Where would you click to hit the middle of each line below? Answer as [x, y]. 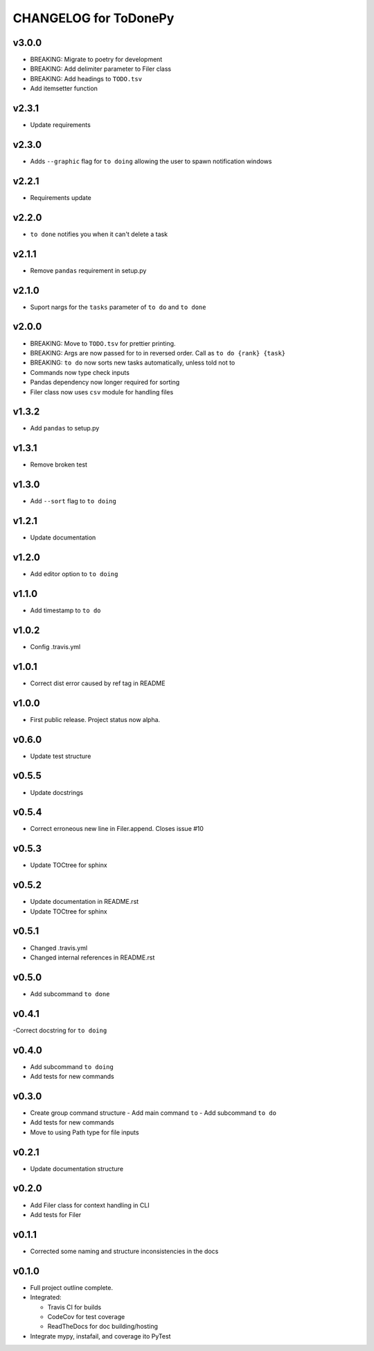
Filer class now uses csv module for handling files [102, 392]
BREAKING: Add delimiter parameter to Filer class [101, 69]
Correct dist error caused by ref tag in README [98, 683]
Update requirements [61, 125]
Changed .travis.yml [59, 948]
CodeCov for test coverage [86, 1316]
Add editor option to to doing [74, 574]
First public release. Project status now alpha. [95, 719]
